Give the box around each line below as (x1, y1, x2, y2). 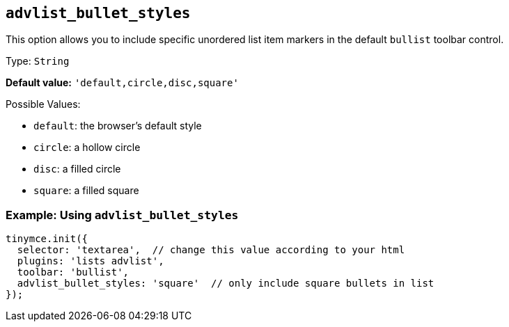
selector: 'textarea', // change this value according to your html (17, 244, 405, 256)
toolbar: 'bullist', (17, 266, 130, 278)
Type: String (6, 55, 70, 67)
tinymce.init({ (6, 233, 88, 245)
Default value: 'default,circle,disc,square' (6, 77, 239, 89)
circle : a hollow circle (33, 141, 141, 154)
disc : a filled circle (33, 163, 121, 175)
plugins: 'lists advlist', (17, 255, 164, 267)
